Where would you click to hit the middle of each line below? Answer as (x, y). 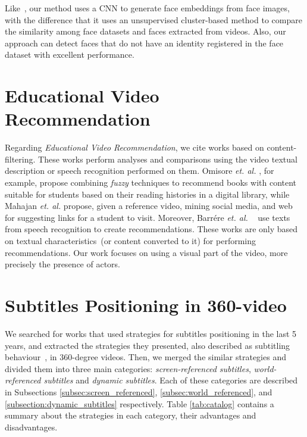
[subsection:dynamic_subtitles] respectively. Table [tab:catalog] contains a (140, 403)
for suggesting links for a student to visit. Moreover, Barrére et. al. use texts (148, 217)
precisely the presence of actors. (62, 264)
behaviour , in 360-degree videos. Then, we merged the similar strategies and (145, 357)
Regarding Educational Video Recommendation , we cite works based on (134, 147)
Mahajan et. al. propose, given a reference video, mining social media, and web (149, 206)
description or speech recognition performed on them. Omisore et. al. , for (140, 171)
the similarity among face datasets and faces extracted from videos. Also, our (145, 31)
